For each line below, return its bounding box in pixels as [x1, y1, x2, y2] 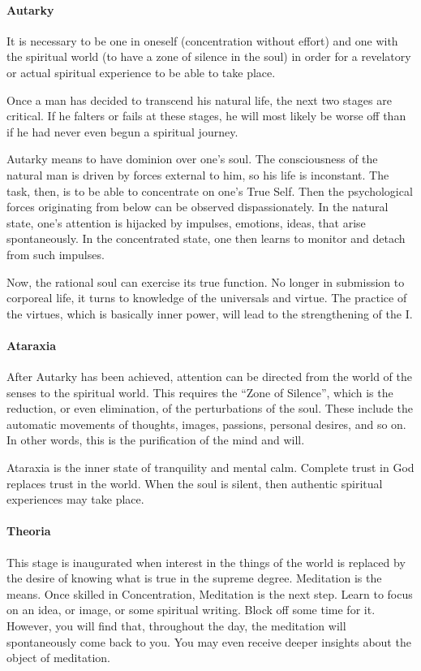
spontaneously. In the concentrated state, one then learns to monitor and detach [6, 230, 406, 247]
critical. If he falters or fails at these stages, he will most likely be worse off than [6, 107, 406, 124]
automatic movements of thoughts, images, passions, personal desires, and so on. [6, 415, 406, 432]
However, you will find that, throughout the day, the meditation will [6, 617, 346, 634]
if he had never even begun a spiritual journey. [6, 123, 238, 140]
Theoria [6, 522, 51, 539]
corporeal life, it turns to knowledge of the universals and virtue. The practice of [6, 289, 407, 306]
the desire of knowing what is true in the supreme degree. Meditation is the [6, 569, 382, 587]
